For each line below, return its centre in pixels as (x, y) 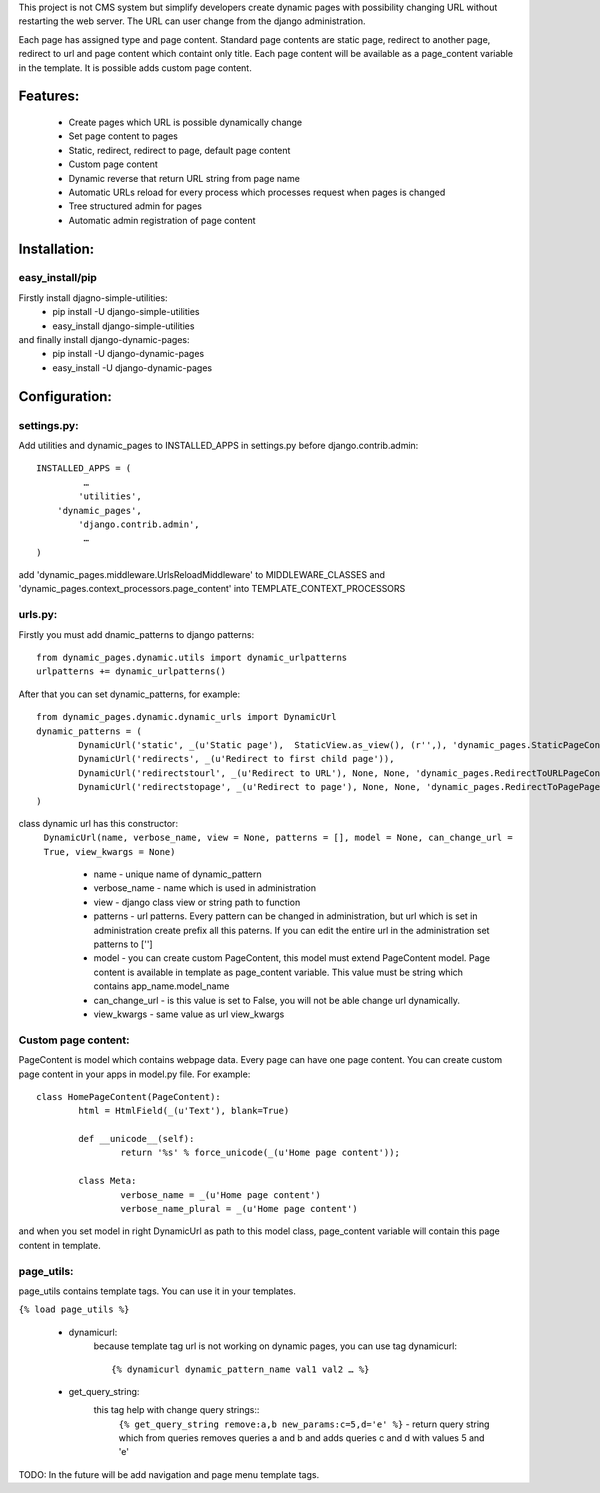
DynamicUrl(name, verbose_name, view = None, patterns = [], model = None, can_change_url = (278, 838)
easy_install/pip (57, 278)
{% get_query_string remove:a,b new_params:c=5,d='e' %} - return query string (304, 1424)
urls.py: (38, 615)
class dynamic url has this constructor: (98, 823)
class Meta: (107, 1181)
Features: (49, 96)
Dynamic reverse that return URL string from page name (184, 178)
